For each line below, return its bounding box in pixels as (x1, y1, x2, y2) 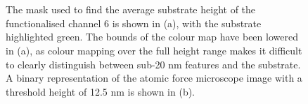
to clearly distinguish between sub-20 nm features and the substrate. (6, 57, 301, 71)
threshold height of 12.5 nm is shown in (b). (6, 84, 195, 98)
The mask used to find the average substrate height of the (6, 2, 256, 17)
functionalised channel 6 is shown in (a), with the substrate (6, 15, 262, 30)
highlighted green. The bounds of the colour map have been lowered (6, 29, 298, 44)
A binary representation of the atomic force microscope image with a (6, 70, 302, 85)
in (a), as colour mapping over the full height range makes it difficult (6, 43, 302, 57)
